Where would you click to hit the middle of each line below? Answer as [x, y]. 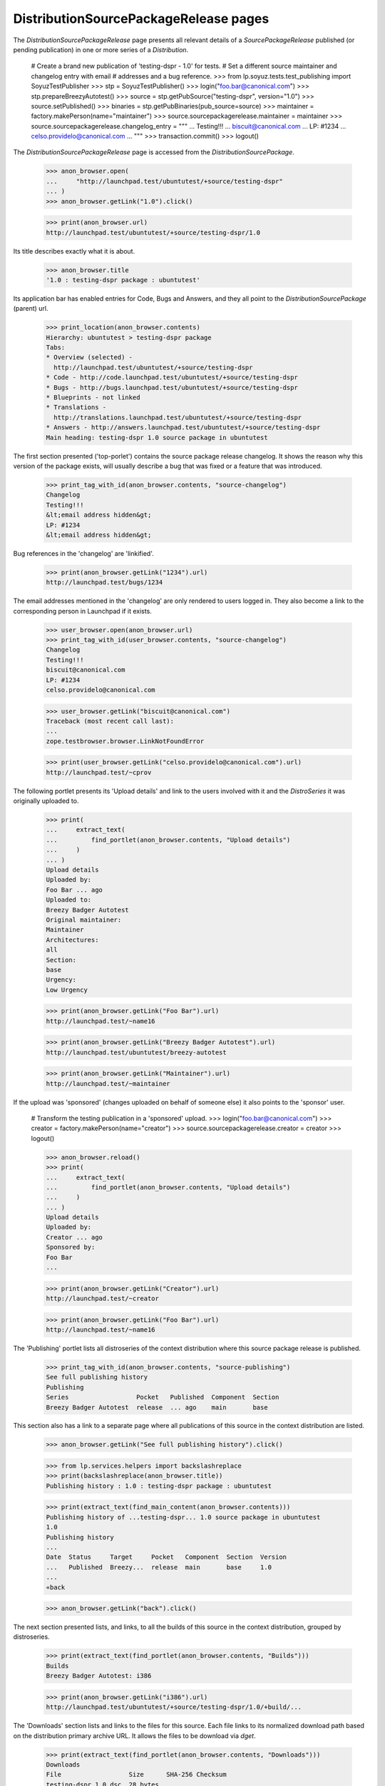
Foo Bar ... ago [75, 890]
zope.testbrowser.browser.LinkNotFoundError [125, 741]
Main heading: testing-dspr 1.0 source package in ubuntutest [157, 437]
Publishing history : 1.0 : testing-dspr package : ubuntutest [159, 1486]
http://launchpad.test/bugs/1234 [104, 583]
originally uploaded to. [46, 801]
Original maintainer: [84, 919]
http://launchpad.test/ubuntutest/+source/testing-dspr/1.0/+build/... [174, 1707]
